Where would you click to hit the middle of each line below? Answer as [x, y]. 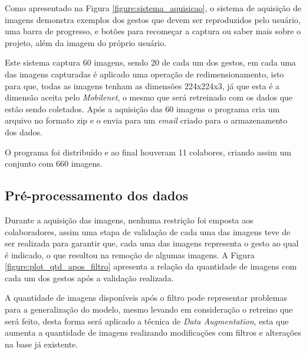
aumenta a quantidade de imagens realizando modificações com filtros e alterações [153, 332]
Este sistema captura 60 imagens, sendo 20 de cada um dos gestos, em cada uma [150, 62]
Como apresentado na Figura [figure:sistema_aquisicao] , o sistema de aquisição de [153, 8]
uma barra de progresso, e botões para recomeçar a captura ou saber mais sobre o [153, 31]
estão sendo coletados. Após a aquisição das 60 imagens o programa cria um [142, 108]
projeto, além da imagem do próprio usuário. [86, 42]
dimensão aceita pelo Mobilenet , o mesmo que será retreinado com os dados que [149, 97]
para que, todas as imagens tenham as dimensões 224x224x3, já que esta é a [142, 85]
